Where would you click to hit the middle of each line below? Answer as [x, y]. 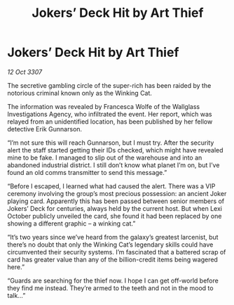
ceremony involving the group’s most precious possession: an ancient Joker [117, 193]
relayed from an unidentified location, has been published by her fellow [110, 122]
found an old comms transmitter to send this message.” [87, 172]
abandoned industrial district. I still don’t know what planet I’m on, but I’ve [113, 165]
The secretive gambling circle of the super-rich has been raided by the [109, 85]
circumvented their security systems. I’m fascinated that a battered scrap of [117, 252]
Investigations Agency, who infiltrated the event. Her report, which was [110, 114]
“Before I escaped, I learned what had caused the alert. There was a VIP [111, 186]
